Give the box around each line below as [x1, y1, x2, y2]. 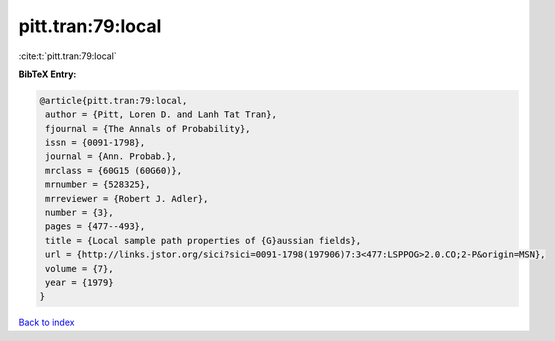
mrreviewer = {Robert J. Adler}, [45, 193, 209, 204]
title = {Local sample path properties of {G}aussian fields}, [45, 235, 362, 246]
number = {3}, [45, 207, 114, 219]
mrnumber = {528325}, [45, 179, 151, 190]
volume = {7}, [45, 263, 114, 274]
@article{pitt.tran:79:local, [39, 95, 188, 106]
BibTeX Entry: [18, 68, 77, 80]
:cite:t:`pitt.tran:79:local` [18, 50, 117, 62]
